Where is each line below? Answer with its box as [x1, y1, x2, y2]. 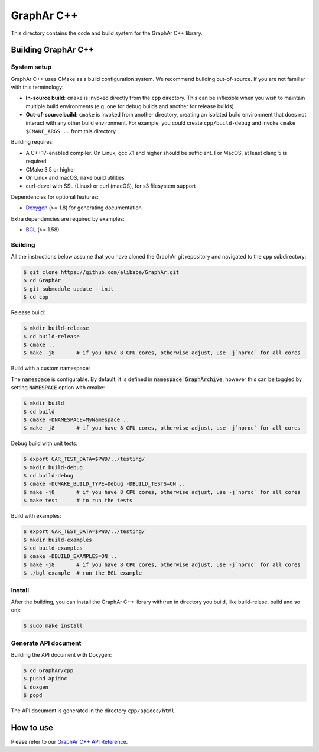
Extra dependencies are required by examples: [11, 215, 125, 222]
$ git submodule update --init [23, 285, 115, 292]
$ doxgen [23, 683, 49, 690]
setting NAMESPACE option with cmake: [11, 384, 105, 391]
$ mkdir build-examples [23, 536, 93, 543]
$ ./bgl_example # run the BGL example [23, 570, 142, 576]
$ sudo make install [23, 622, 83, 630]
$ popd [23, 692, 43, 699]
